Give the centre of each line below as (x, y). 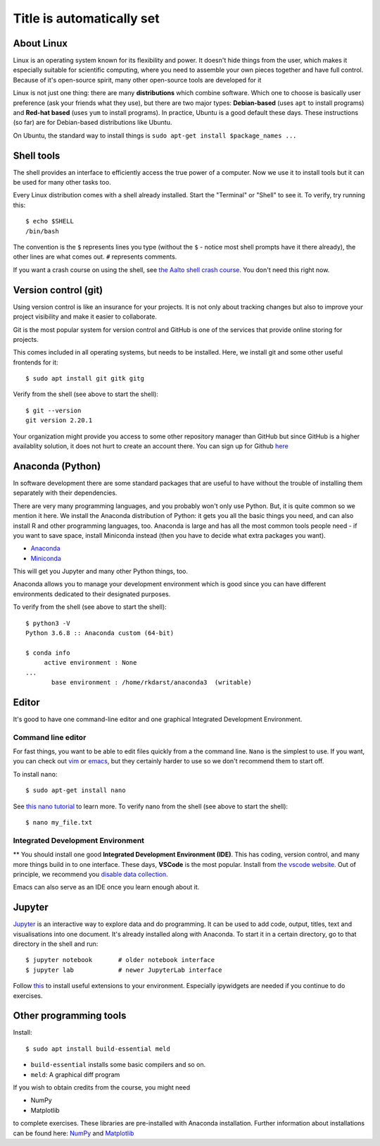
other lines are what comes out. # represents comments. (95, 257)
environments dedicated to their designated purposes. (92, 594)
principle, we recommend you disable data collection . (90, 874)
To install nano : (35, 774)
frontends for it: (36, 362)
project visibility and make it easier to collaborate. (85, 316)
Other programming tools (70, 1016)
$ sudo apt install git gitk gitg (85, 378)
